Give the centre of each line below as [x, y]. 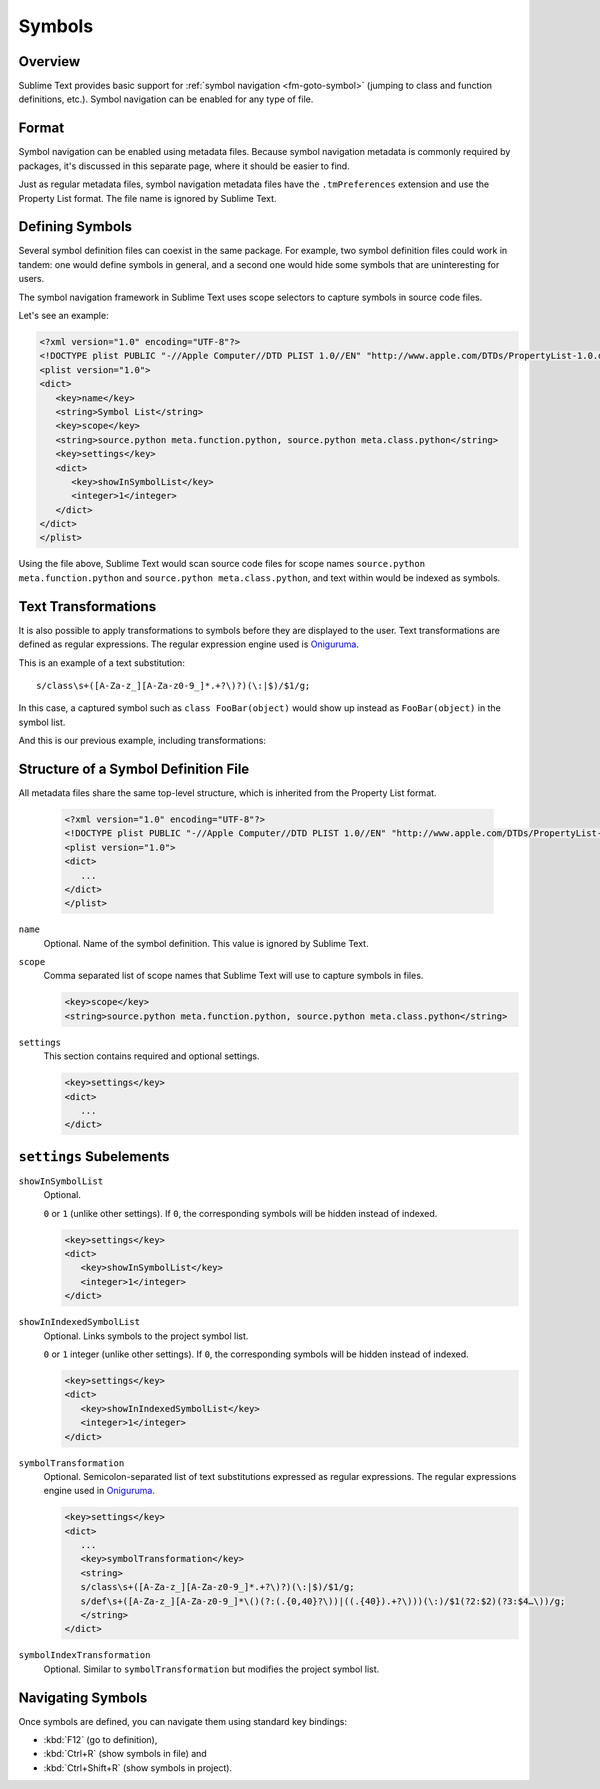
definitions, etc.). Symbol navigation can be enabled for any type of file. [166, 99]
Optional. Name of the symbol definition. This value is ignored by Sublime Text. [206, 943]
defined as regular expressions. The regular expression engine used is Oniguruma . [189, 644]
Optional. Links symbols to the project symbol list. [146, 1336]
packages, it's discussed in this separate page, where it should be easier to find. [184, 166]
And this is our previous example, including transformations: [142, 741]
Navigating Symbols [83, 1697]
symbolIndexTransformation [84, 1655]
